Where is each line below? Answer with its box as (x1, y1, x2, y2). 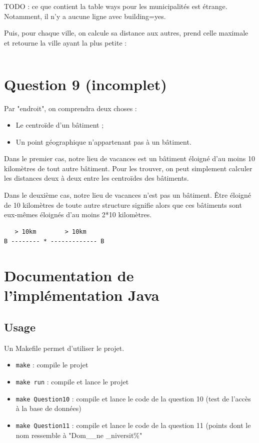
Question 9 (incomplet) (4, 74, 167, 94)
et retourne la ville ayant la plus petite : (4, 37, 127, 48)
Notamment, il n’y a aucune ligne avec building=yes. (4, 11, 166, 21)
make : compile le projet (15, 359, 88, 370)
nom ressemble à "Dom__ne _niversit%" (15, 429, 142, 440)
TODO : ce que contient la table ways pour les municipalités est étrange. (4, 1, 227, 11)
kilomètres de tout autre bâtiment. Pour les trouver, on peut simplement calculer (4, 163, 252, 173)
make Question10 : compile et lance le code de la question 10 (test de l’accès (15, 393, 251, 403)
